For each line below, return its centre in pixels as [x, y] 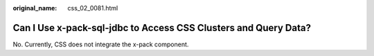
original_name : [35, 8]
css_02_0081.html [93, 8]
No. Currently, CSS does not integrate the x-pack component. [101, 44]
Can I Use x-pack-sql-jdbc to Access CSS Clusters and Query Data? [162, 28]
